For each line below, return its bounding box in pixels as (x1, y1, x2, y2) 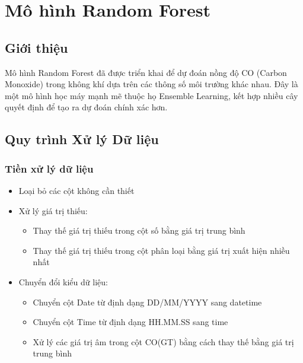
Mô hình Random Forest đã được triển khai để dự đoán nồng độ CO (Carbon (5, 66, 287, 78)
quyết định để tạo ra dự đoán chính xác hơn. (5, 101, 168, 113)
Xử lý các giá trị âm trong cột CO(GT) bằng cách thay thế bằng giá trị (33, 335, 294, 348)
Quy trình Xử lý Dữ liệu (5, 130, 159, 148)
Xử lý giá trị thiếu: (18, 204, 88, 216)
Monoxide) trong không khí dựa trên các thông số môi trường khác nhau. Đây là (5, 78, 298, 90)
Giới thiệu (5, 38, 68, 56)
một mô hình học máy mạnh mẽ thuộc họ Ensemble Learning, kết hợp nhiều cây (5, 89, 298, 101)
